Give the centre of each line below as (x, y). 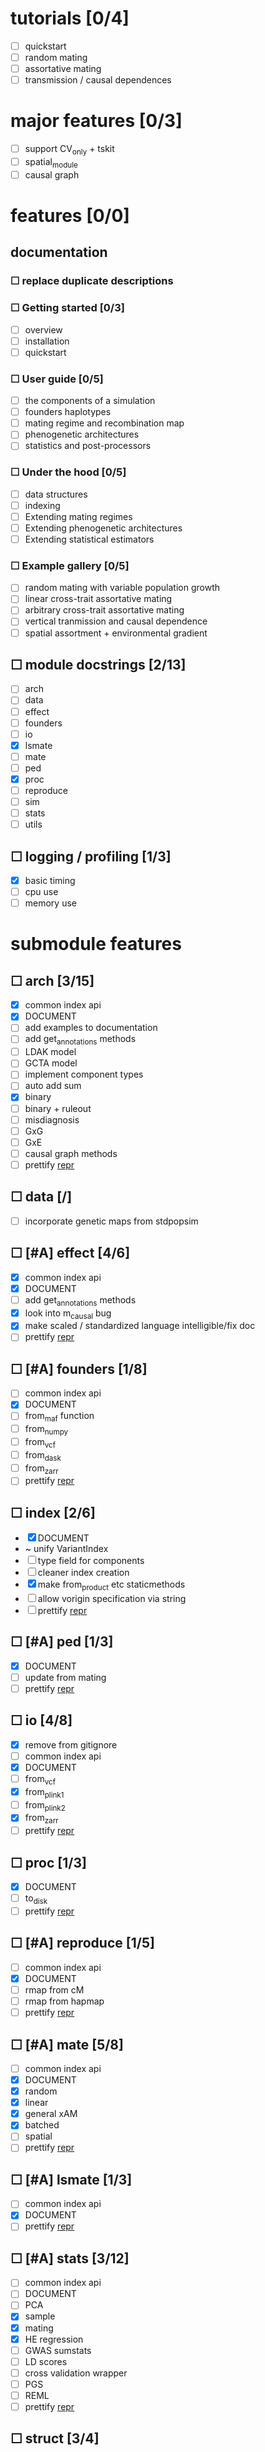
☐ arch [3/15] (52, 980)
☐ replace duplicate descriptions (92, 281)
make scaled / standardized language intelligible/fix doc (140, 1326)
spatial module (51, 162)
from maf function (59, 1417)
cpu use (41, 892)
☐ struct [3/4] (55, 2438)
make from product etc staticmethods (111, 1585)
